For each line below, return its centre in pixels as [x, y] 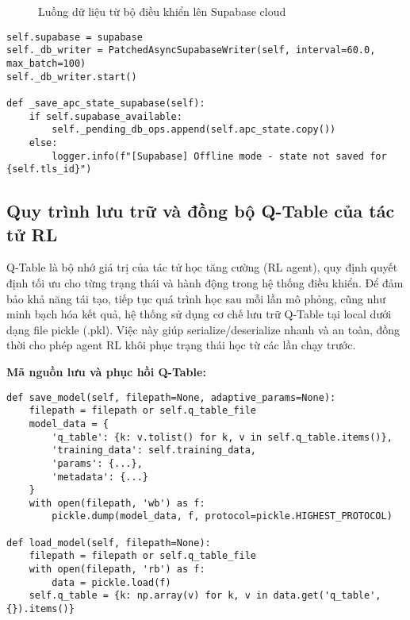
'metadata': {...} [100, 477]
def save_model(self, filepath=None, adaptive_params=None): [171, 397]
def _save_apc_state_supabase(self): [106, 103]
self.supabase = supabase [75, 37]
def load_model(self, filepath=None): [109, 543]
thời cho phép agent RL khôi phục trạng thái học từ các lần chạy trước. [181, 345]
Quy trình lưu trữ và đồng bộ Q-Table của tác [201, 211]
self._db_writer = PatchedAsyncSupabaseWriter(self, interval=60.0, [191, 50]
